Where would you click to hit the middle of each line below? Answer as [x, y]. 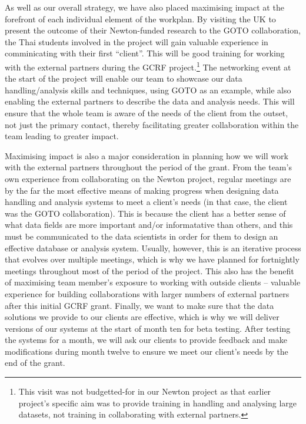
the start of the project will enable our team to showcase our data [124, 78]
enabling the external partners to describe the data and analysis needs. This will [150, 101]
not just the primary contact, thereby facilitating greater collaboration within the [152, 124]
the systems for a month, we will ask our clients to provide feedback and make [146, 340]
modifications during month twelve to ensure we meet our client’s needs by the [147, 351]
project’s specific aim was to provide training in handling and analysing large [158, 403]
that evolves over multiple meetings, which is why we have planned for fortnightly [152, 259]
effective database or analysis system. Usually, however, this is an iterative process [153, 248]
